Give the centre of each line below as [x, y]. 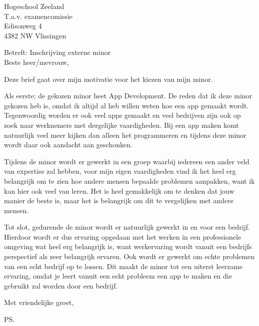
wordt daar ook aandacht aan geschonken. [68, 145]
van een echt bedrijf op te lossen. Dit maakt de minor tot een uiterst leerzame [123, 266]
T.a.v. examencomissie [38, 16]
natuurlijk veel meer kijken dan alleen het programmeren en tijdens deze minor [125, 135]
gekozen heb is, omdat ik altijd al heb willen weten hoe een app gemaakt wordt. [126, 105]
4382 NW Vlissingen [35, 35]
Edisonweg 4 [23, 26]
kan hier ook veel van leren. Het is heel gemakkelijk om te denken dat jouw [119, 190]
